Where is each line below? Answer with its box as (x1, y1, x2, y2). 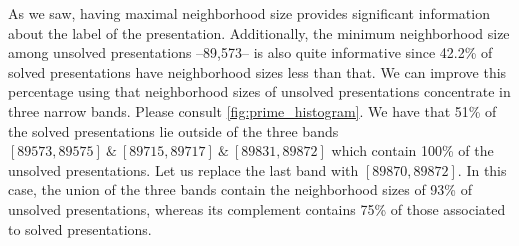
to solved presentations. (8, 218, 152, 239)
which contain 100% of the (331, 140, 494, 161)
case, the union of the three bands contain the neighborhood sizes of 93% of (8, 179, 472, 200)
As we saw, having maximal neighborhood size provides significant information (8, 3, 490, 23)
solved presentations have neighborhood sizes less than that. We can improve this (8, 61, 507, 82)
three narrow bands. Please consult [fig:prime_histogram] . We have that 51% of (8, 100, 497, 121)
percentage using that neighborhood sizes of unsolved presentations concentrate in (8, 81, 511, 102)
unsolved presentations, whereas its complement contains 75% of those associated (8, 198, 506, 219)
